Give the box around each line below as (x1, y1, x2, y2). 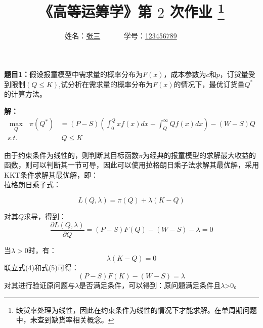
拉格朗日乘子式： (4, 179, 61, 190)
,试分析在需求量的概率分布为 (59, 78, 153, 89)
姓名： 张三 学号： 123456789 (65, 30, 177, 41)
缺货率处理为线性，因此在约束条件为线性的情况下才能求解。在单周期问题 (16, 304, 257, 315)
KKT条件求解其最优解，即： (4, 169, 98, 180)
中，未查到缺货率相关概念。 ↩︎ (16, 314, 114, 325)
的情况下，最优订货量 (173, 78, 245, 89)
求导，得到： (24, 211, 67, 222)
